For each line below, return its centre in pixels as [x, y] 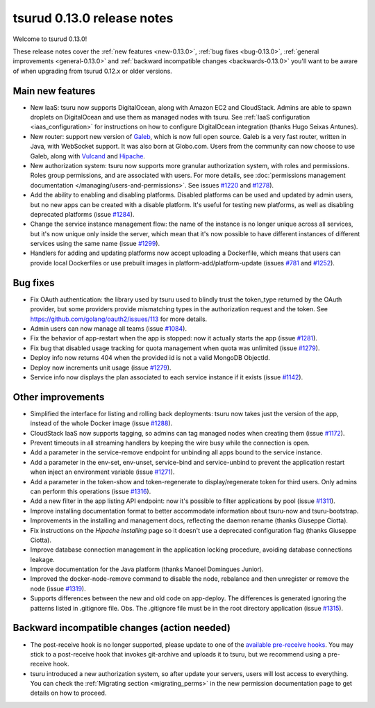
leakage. [42, 559]
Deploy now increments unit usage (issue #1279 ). [101, 368]
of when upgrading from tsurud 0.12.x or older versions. [93, 71]
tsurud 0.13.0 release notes [93, 18]
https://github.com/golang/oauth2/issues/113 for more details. [119, 319]
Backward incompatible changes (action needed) [122, 628]
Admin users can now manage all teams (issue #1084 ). [109, 328]
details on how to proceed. [68, 693]
